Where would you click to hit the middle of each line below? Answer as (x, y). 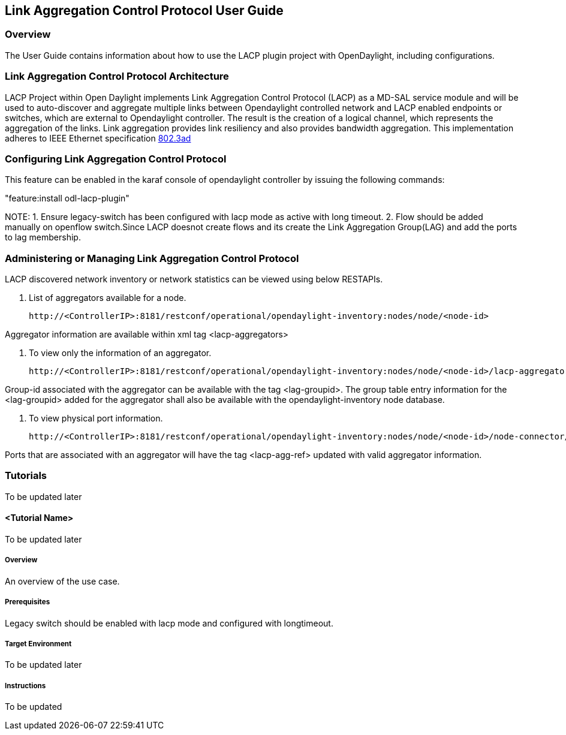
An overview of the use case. (62, 581)
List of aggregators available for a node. (108, 298)
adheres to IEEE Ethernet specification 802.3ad (98, 138)
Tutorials (26, 476)
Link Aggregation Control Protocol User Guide (144, 10)
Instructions (25, 686)
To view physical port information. (96, 418)
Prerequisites (28, 602)
